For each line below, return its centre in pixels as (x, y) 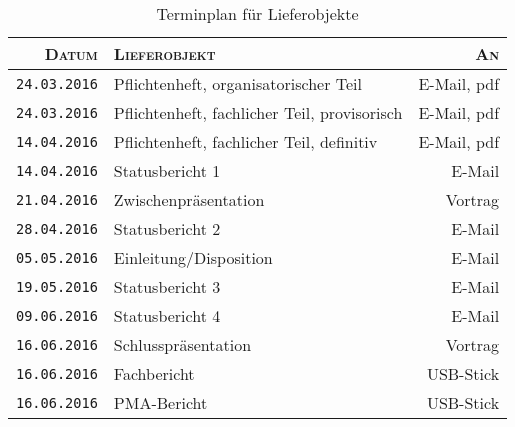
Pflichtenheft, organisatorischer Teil (237, 83)
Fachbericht (154, 373)
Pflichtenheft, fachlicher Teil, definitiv (245, 141)
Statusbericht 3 (167, 286)
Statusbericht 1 (167, 170)
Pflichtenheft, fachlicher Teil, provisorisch (258, 112)
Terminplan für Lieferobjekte (257, 13)
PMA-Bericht (160, 402)
